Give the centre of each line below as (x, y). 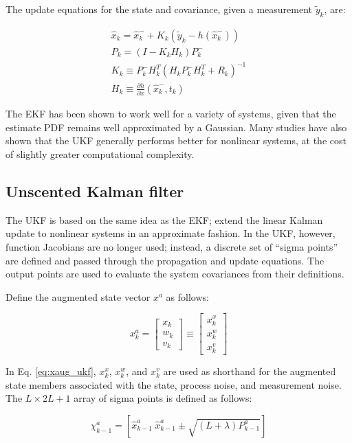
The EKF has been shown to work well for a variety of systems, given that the (171, 114)
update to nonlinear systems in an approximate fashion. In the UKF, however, (170, 233)
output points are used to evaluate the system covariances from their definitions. (175, 274)
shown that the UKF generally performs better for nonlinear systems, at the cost (176, 140)
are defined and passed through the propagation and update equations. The (165, 260)
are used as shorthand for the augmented (250, 371)
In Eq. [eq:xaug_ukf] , (51, 371)
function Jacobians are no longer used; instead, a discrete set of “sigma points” (172, 247)
